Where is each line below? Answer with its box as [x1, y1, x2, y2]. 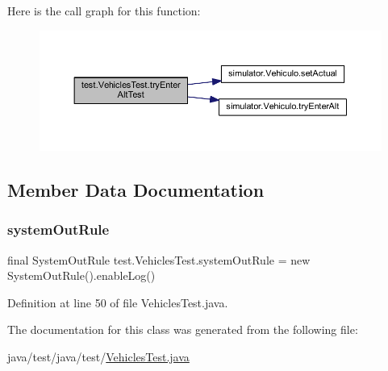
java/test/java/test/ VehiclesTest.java [7, 348, 190, 365]
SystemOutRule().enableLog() [7, 267, 156, 284]
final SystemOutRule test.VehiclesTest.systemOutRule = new [7, 251, 311, 268]
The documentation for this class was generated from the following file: [7, 321, 358, 338]
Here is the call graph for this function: [7, 2, 201, 19]
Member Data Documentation [7, 177, 265, 202]
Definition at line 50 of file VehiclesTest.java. [7, 294, 228, 311]
